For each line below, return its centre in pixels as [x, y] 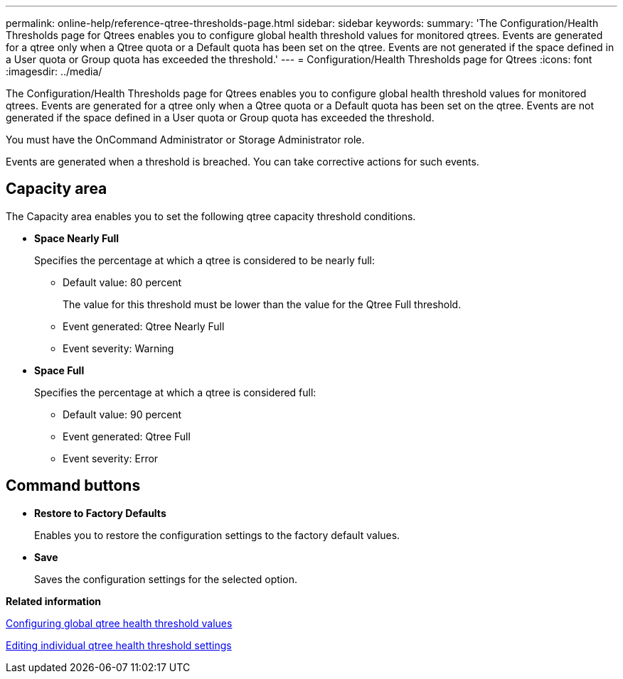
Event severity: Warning [118, 348]
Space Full [59, 370]
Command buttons [73, 486]
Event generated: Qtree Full [127, 436]
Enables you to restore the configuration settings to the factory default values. [217, 535]
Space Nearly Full [77, 238]
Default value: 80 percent [122, 282]
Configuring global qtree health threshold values [119, 623]
